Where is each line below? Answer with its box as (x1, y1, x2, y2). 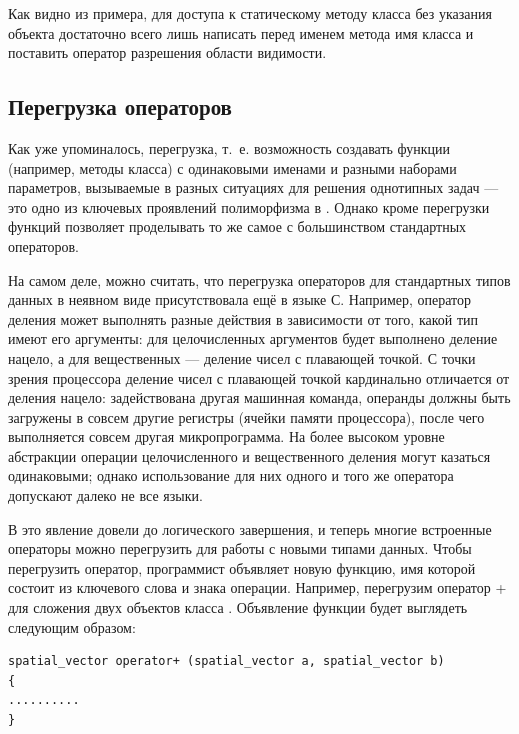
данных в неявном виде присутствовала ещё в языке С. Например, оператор (8, 289, 472, 310)
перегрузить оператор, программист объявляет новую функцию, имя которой (8, 557, 476, 578)
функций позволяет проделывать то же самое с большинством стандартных (8, 216, 467, 237)
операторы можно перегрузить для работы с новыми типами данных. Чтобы (8, 538, 472, 559)
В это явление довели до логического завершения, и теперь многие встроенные (8, 518, 492, 539)
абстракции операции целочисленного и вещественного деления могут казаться (8, 445, 491, 466)
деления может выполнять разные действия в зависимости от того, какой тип (8, 308, 479, 329)
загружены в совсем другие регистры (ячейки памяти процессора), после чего (8, 406, 485, 427)
